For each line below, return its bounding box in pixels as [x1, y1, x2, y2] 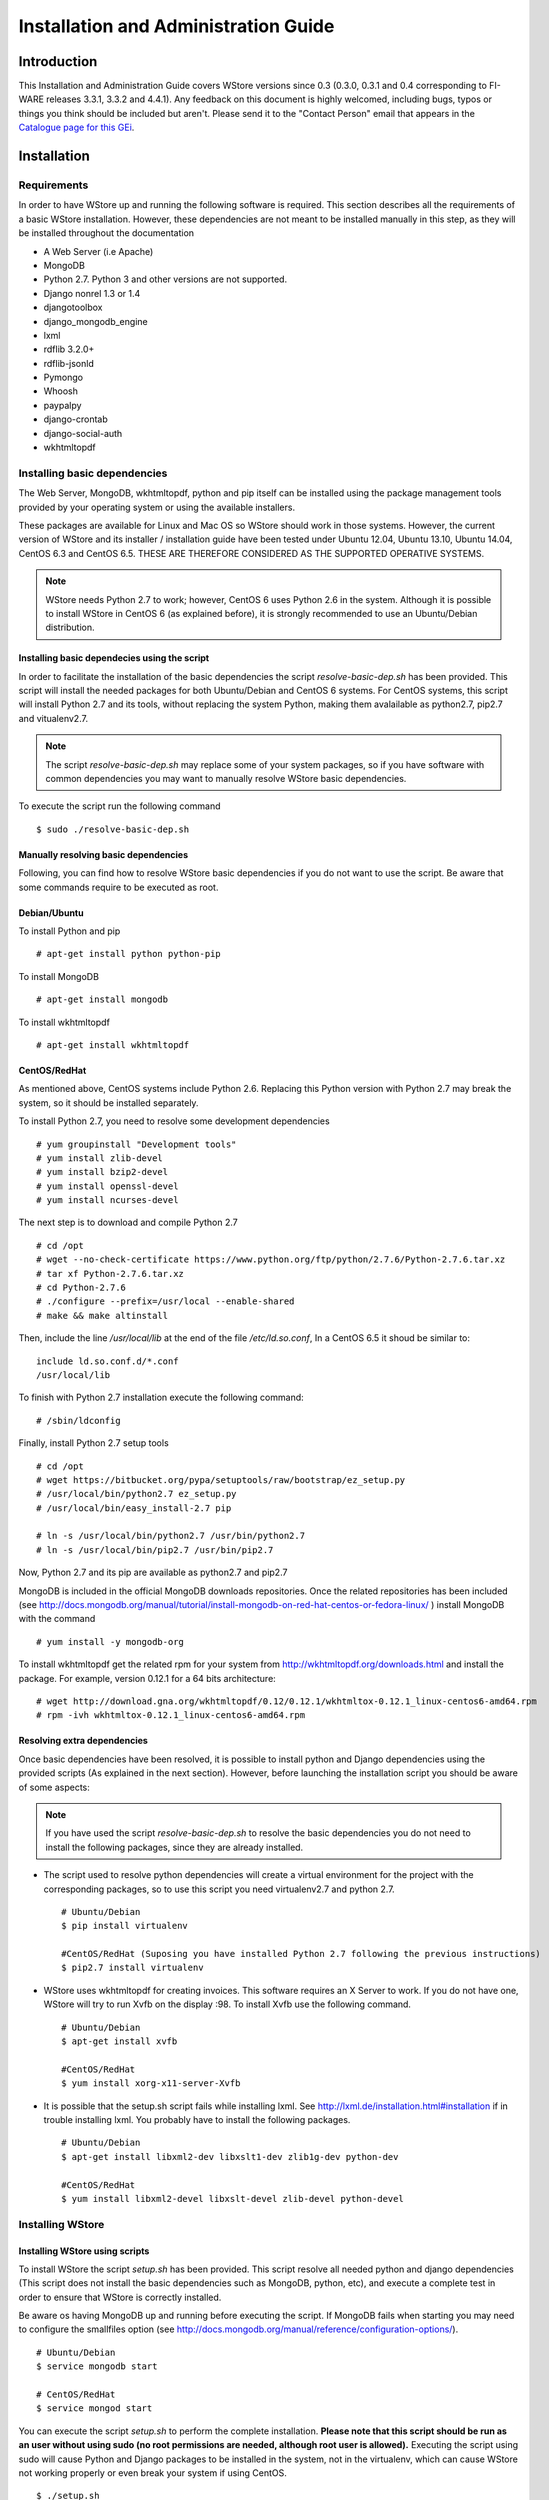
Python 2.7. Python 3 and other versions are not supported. [43, 273, 288, 285]
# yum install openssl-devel [36, 1180, 179, 1192]
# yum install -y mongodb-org [36, 1636, 185, 1647]
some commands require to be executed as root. [18, 881, 219, 893]
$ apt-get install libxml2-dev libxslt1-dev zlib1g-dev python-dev [61, 2151, 399, 2162]
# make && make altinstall [36, 1310, 169, 1321]
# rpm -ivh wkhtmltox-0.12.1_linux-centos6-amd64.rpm [36, 1710, 305, 1721]
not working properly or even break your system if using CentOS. [18, 2466, 287, 2479]
